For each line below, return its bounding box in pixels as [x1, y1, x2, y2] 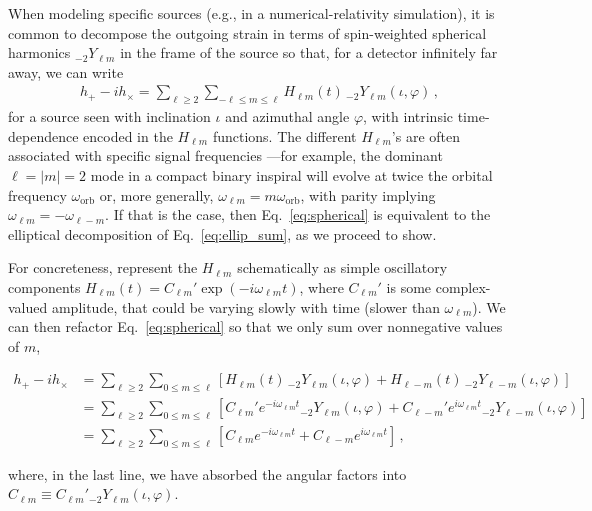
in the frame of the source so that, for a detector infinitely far [120, 42, 498, 63]
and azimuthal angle [225, 106, 350, 127]
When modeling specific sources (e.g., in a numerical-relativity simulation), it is [8, 3, 495, 23]
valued [8, 296, 48, 317]
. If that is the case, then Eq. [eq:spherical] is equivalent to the [105, 204, 491, 225]
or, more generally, [99, 184, 214, 205]
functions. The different [212, 125, 357, 146]
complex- [435, 276, 491, 297]
